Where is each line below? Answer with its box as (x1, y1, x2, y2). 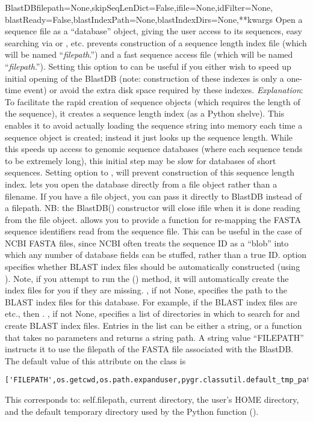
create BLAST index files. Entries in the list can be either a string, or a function (5, 319, 302, 332)
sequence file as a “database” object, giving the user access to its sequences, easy (5, 25, 302, 37)
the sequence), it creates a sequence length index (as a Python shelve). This (5, 107, 285, 120)
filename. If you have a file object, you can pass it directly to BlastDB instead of (5, 189, 302, 202)
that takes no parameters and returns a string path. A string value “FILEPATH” (5, 331, 304, 343)
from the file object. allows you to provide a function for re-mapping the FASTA (5, 213, 302, 225)
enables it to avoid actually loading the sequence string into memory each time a (5, 118, 303, 131)
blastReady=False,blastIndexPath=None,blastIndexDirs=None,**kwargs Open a (5, 13, 303, 25)
